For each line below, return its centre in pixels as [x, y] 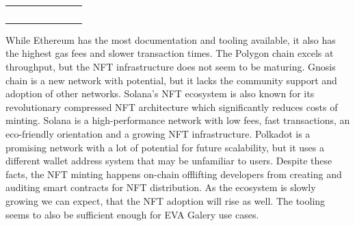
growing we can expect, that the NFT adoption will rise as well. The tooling [166, 200]
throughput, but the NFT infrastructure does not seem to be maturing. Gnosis [171, 67]
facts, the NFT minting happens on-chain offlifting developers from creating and [174, 174]
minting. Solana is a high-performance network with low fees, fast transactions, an [178, 120]
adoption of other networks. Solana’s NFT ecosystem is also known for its [160, 93]
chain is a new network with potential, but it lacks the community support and [171, 80]
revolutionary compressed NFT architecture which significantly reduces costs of [172, 106]
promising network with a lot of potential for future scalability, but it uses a [165, 147]
